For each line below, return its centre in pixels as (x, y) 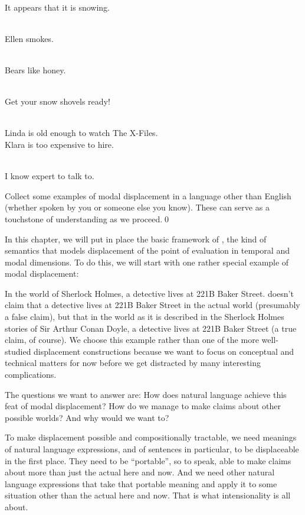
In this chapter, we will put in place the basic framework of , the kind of (136, 239)
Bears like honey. (35, 69)
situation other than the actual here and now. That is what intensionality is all (148, 495)
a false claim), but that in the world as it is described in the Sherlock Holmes (145, 317)
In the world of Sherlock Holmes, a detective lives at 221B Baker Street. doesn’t (149, 293)
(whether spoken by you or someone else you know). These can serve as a (137, 207)
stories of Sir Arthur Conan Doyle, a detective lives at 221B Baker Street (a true (151, 328)
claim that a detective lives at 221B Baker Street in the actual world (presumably (152, 305)
